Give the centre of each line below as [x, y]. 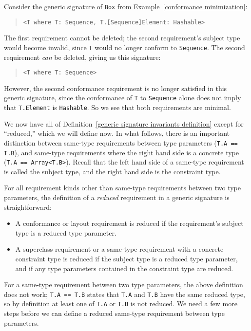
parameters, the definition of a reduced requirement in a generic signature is [117, 197]
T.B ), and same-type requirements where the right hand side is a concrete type [121, 152]
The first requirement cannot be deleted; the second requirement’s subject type [122, 38]
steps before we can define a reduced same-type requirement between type [114, 313]
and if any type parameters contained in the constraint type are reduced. [124, 268]
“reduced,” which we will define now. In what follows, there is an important [117, 133]
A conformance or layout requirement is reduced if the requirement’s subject [129, 223]
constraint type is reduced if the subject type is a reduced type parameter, [126, 259]
